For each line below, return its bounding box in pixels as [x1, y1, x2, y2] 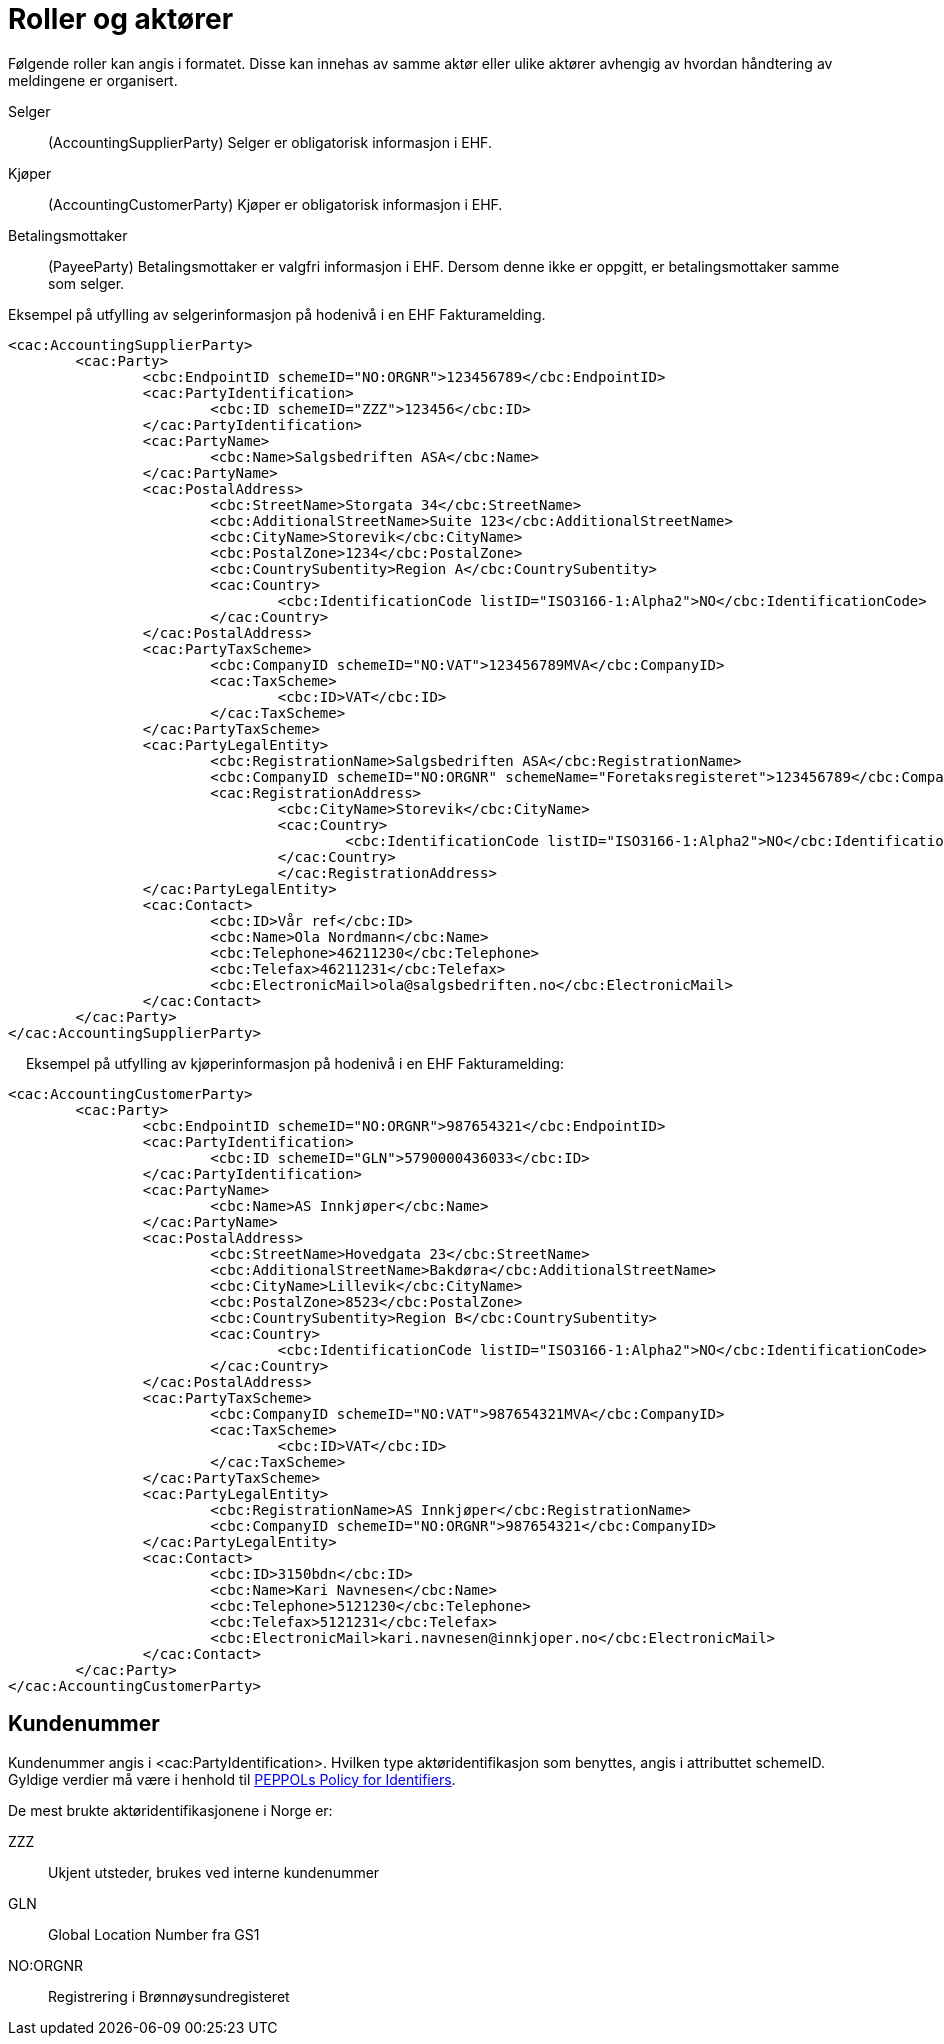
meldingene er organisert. [8, 71, 178, 89]
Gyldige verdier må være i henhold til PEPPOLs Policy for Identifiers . [8, 1770, 456, 1788]
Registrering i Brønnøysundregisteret [48, 1987, 290, 2005]
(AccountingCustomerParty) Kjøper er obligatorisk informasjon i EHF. [48, 195, 503, 213]
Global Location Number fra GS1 [48, 1925, 260, 1943]
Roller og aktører [8, 2, 234, 36]
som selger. [48, 274, 125, 292]
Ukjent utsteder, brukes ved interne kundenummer [48, 1863, 380, 1881]
